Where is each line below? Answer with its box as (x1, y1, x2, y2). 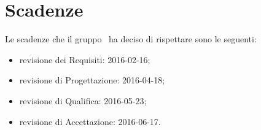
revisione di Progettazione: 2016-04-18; (19, 74, 165, 86)
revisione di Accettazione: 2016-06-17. (19, 115, 161, 128)
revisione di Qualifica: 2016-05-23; (19, 94, 147, 107)
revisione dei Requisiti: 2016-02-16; (19, 53, 150, 66)
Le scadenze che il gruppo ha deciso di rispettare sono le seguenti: (5, 32, 257, 45)
